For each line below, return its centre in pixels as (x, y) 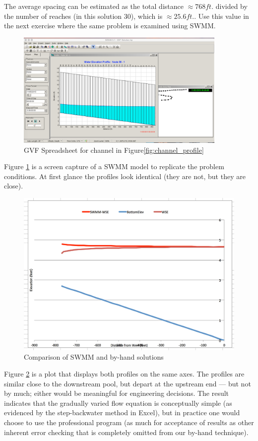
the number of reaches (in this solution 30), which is (83, 16)
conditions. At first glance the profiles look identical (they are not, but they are (125, 176)
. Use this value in (222, 16)
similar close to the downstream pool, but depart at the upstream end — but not (128, 383)
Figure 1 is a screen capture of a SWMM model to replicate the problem (114, 166)
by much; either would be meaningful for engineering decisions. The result (117, 393)
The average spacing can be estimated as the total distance (94, 6)
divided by (231, 6)
